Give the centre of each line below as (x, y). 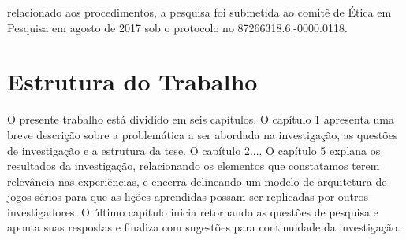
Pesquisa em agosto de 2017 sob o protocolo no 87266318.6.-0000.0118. (177, 27)
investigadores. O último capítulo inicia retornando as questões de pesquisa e (193, 211)
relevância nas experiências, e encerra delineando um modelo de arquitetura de (197, 181)
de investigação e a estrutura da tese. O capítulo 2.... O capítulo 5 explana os (194, 150)
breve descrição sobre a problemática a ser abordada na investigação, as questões (203, 134)
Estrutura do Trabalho (132, 81)
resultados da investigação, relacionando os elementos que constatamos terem (194, 166)
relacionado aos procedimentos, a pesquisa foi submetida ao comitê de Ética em (199, 12)
